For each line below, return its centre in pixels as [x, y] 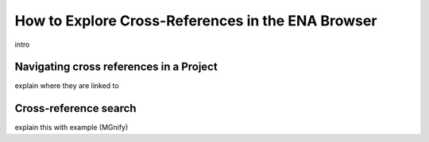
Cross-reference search [75, 108]
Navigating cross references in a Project [116, 67]
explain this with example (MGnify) [71, 128]
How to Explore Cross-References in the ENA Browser [196, 21]
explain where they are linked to [67, 86]
